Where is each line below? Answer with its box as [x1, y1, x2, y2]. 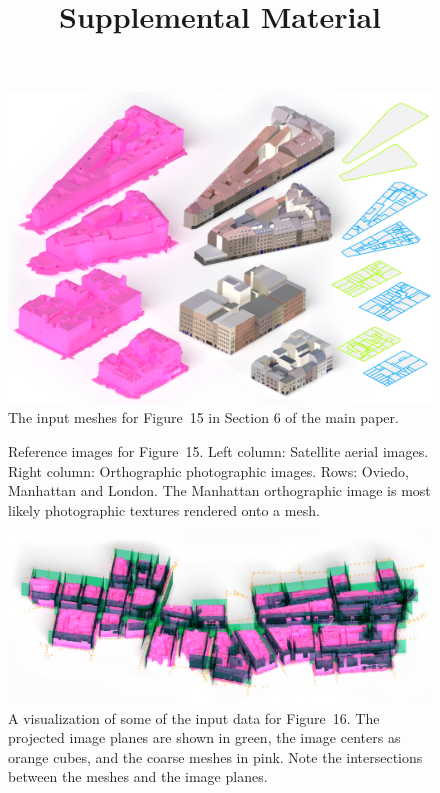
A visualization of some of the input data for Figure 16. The [8, 707, 380, 728]
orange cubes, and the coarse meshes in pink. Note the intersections [8, 746, 423, 767]
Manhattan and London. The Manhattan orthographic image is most [8, 480, 431, 501]
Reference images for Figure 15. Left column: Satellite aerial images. [8, 440, 429, 461]
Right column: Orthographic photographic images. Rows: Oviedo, [8, 460, 409, 481]
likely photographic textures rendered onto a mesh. [8, 499, 320, 520]
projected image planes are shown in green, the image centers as [8, 727, 401, 748]
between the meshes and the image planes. [8, 766, 268, 787]
